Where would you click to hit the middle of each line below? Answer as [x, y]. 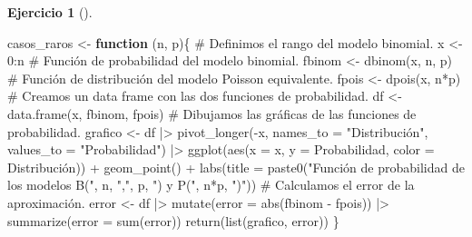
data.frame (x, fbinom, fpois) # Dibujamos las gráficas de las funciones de [212, 113]
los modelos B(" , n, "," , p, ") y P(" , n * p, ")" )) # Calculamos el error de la [211, 185]
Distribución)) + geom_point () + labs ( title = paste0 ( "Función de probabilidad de [236, 167]
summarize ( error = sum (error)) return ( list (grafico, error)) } [173, 220]
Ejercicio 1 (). [50, 12]
